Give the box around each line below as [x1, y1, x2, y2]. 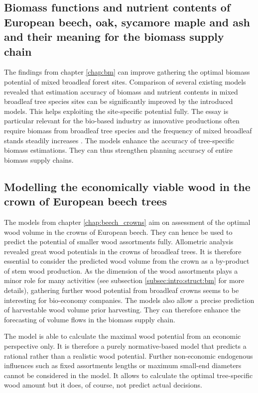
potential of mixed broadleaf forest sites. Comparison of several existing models [4, 76, 246, 87]
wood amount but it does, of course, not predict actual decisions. [4, 380, 202, 390]
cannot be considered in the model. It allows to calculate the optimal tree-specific [4, 370, 253, 380]
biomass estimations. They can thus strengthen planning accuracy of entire [4, 145, 233, 155]
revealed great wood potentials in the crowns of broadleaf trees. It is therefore [4, 246, 242, 256]
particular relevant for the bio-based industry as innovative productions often [4, 115, 240, 126]
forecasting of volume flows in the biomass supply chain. [4, 314, 175, 324]
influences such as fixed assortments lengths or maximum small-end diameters [4, 360, 242, 371]
